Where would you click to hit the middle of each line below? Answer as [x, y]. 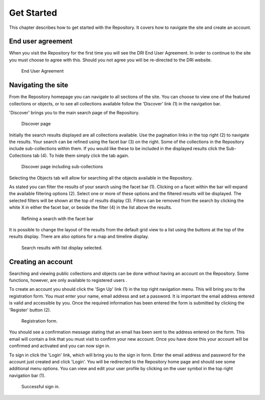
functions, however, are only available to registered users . [68, 280]
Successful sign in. [40, 387]
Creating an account [41, 262]
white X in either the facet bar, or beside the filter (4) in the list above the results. [91, 207]
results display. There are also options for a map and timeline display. [79, 237]
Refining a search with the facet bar [57, 219]
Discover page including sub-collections [62, 167]
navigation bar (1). [27, 375]
